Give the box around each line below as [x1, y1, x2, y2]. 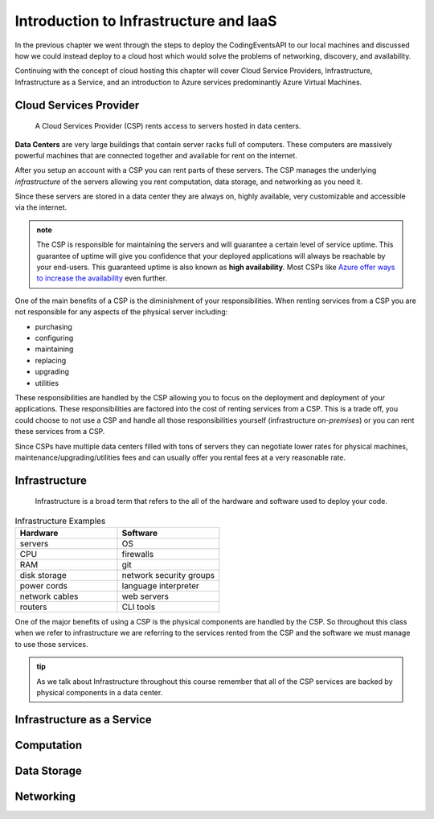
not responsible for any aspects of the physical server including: [14, 307, 228, 317]
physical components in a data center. [36, 688, 163, 698]
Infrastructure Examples [14, 515, 106, 526]
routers [19, 601, 47, 612]
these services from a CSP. [14, 427, 105, 436]
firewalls [121, 549, 154, 560]
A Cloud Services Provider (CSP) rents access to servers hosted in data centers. [35, 121, 301, 131]
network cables [19, 591, 79, 602]
